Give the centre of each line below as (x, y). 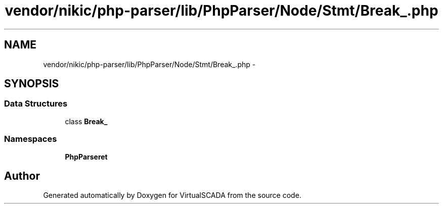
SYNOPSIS (32, 84)
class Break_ (86, 121)
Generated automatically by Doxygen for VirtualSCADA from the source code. (172, 195)
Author (22, 176)
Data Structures (36, 104)
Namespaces (31, 139)
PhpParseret (86, 157)
